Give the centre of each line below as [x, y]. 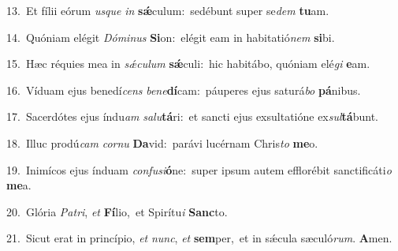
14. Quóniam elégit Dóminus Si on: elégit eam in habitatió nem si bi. [171, 37]
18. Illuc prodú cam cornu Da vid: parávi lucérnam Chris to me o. [162, 142]
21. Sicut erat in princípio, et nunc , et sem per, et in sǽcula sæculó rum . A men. [199, 238]
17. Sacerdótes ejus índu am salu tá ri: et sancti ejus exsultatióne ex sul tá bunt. [192, 116]
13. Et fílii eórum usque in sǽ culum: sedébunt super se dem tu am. [168, 10]
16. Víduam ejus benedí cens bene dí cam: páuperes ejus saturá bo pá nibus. [184, 90]
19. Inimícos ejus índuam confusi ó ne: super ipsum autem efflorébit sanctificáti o [199, 169]
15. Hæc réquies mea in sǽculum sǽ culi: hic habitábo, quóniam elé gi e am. [188, 64]
